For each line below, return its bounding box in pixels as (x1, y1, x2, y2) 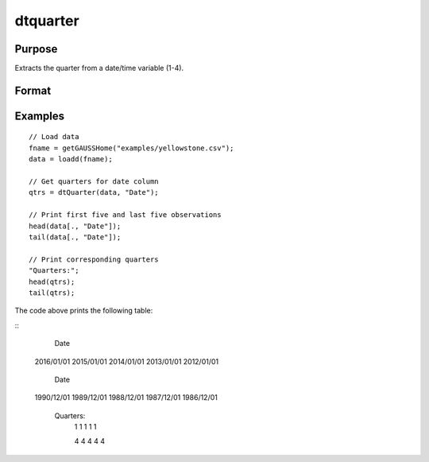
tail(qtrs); (29, 288, 75, 297)
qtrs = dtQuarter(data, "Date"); (29, 188, 159, 197)
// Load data (29, 132, 79, 142)
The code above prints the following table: (14, 306, 153, 316)
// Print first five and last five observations (29, 211, 222, 219)
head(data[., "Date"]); (29, 221, 122, 231)
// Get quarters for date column (29, 177, 159, 186)
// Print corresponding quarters (29, 254, 159, 264)
